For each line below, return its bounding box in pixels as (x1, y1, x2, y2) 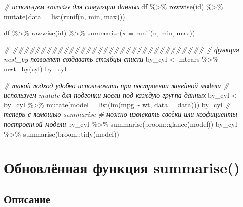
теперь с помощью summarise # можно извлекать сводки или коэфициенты (4, 109, 237, 119)
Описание (4, 191, 51, 206)
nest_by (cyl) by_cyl (4, 63, 67, 73)
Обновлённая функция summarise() (4, 157, 240, 177)
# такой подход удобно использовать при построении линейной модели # (4, 80, 229, 90)
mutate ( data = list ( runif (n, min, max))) (4, 11, 125, 21)
